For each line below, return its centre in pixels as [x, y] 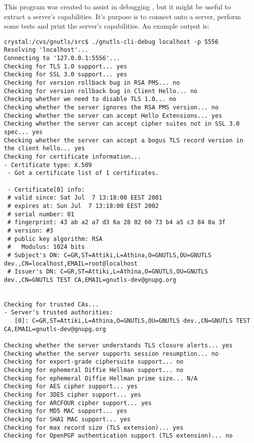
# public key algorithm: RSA [55, 239]
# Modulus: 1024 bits [46, 247]
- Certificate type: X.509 [48, 165]
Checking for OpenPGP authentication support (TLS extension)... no [118, 436]
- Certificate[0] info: [46, 189]
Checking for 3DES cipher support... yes [73, 395]
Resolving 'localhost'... [46, 50]
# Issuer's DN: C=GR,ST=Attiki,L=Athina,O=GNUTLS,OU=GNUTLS [108, 272]
